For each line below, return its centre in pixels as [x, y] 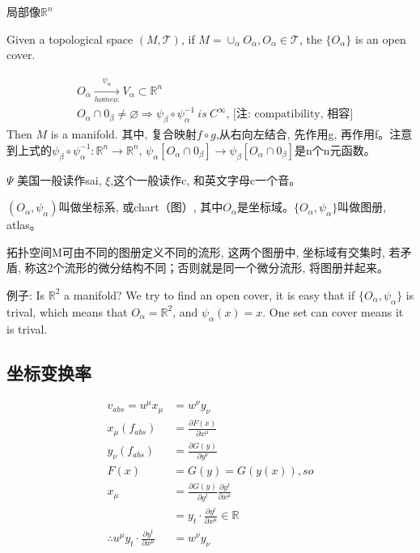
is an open [381, 38]
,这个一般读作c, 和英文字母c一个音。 [206, 179]
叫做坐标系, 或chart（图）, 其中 [141, 207]
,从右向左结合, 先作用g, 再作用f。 [303, 134]
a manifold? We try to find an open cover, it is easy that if [210, 294]
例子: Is [26, 294]
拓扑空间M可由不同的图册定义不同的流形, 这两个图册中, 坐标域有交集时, [196, 251]
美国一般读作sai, [59, 179]
